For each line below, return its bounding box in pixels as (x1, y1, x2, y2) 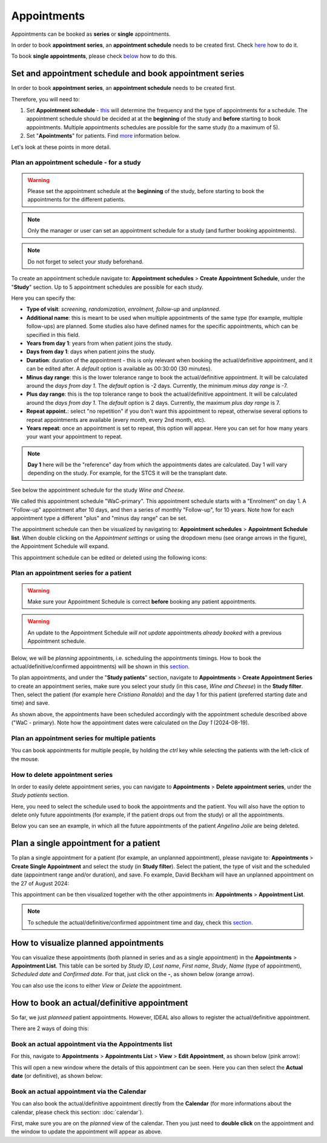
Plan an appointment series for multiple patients (11, 734, 156, 742)
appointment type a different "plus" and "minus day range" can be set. (11, 515, 188, 522)
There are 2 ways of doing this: (11, 1025, 89, 1032)
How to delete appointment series (11, 770, 113, 779)
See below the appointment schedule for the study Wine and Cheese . (11, 486, 185, 493)
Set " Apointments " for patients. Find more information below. (26, 132, 180, 140)
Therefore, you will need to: (11, 95, 80, 103)
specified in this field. (26, 331, 80, 338)
